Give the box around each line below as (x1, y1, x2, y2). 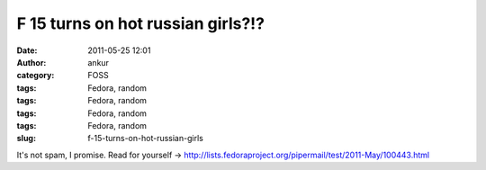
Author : (16, 57, 47, 67)
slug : (16, 133, 36, 144)
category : (16, 70, 55, 81)
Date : (16, 45, 38, 56)
